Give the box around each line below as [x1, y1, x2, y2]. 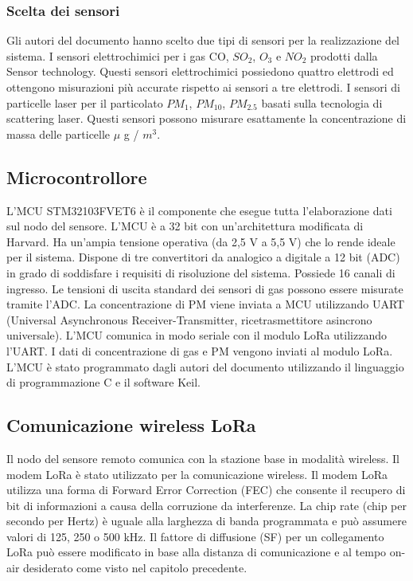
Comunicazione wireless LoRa [6, 413, 256, 438]
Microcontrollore [6, 164, 147, 189]
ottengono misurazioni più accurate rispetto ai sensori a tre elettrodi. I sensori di [6, 79, 401, 95]
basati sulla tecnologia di [261, 94, 383, 111]
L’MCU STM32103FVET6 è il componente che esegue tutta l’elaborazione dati [6, 202, 392, 218]
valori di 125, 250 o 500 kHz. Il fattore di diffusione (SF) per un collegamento [6, 528, 384, 544]
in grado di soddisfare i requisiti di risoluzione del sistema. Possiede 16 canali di [6, 264, 395, 281]
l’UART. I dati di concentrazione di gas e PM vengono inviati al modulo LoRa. [6, 342, 393, 359]
